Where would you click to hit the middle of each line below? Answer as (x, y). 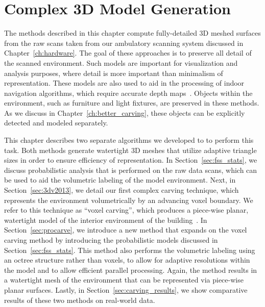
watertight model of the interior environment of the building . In (106, 220)
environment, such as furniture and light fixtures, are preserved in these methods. (132, 103)
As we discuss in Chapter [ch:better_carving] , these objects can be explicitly (125, 112)
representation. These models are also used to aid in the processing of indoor (124, 83)
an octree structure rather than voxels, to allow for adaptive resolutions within (127, 260)
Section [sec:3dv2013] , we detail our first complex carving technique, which (122, 190)
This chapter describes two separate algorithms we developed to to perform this (129, 140)
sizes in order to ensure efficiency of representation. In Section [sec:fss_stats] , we (131, 160)
